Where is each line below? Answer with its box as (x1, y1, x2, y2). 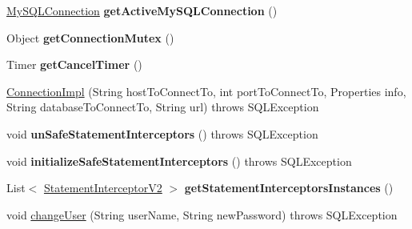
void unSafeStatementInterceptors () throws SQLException (6, 125, 318, 142)
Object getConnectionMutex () (6, 29, 174, 46)
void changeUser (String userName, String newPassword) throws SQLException (6, 206, 398, 223)
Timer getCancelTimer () (6, 56, 142, 73)
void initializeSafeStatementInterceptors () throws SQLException (6, 152, 352, 169)
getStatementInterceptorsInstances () (184, 179, 394, 196)
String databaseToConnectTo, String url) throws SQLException (6, 98, 319, 115)
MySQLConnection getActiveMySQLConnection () (6, 2, 278, 18)
